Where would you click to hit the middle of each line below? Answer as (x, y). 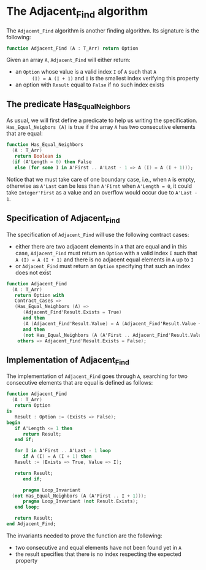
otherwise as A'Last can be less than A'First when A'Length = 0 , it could (99, 186)
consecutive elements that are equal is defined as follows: (80, 383)
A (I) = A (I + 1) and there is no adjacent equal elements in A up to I (105, 260)
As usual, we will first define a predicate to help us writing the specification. (102, 120)
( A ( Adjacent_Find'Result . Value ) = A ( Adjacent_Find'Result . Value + (112, 323)
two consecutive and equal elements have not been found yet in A (98, 547)
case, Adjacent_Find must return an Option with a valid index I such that (106, 253)
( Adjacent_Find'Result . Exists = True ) (72, 312)
